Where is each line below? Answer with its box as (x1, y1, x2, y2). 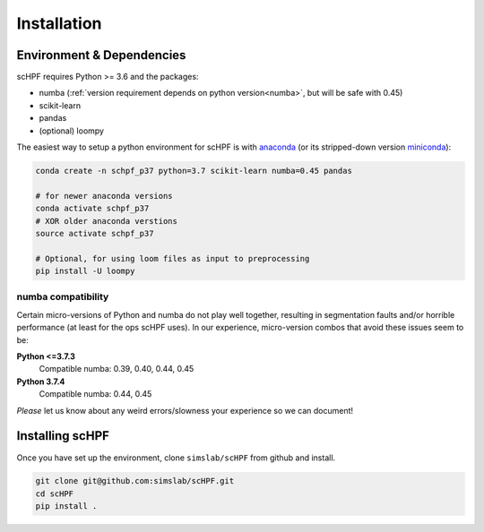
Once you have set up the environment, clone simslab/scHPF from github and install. (16, 452, 336, 463)
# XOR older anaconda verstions (35, 216, 178, 226)
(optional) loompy (39, 125, 105, 136)
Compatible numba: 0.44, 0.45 (39, 389, 152, 399)
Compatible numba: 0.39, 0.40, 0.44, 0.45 (39, 364, 194, 374)
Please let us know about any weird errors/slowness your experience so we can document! (16, 405, 354, 416)
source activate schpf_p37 (35, 228, 154, 238)
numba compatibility (16, 291, 109, 304)
